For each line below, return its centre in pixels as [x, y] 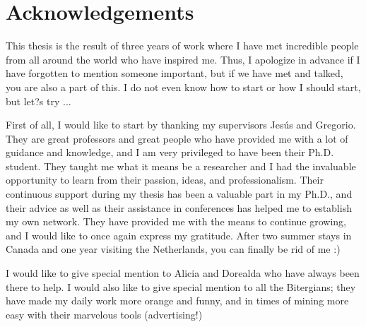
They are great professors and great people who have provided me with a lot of [177, 138]
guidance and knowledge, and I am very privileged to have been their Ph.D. [170, 152]
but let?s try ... [39, 101]
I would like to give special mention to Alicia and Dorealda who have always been [183, 273]
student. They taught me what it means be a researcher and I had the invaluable [181, 166]
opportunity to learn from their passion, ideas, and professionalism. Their [165, 180]
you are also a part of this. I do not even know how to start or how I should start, [183, 87]
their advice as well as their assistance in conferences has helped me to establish [179, 207]
